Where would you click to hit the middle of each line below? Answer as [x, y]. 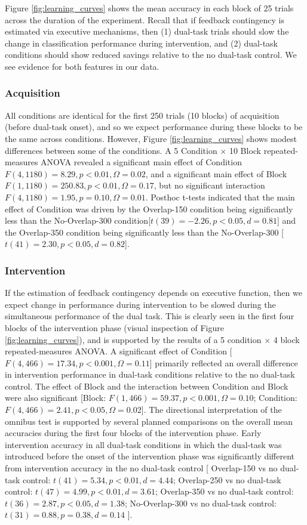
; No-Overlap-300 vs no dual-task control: [201, 503]
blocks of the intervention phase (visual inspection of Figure [114, 327]
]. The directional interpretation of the [211, 410]
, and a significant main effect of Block [216, 173]
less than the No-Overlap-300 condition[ [78, 220]
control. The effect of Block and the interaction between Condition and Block [147, 386]
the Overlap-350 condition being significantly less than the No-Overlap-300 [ [144, 232]
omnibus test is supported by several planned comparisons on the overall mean [149, 421]
